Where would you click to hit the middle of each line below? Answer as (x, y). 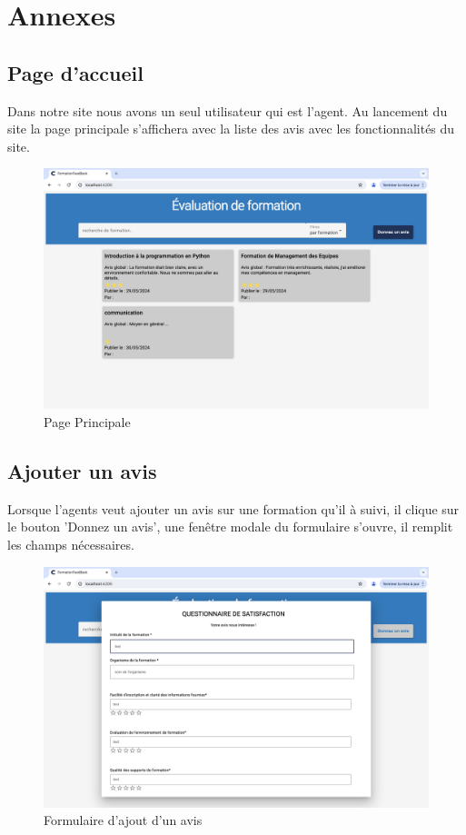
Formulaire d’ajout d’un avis (123, 820)
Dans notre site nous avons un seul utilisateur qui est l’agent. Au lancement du (228, 110)
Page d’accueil (75, 72)
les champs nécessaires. (71, 544)
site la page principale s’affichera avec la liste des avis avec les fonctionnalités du (231, 129)
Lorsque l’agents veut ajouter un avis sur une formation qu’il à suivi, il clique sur (233, 508)
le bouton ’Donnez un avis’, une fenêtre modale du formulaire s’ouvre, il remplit (230, 527)
